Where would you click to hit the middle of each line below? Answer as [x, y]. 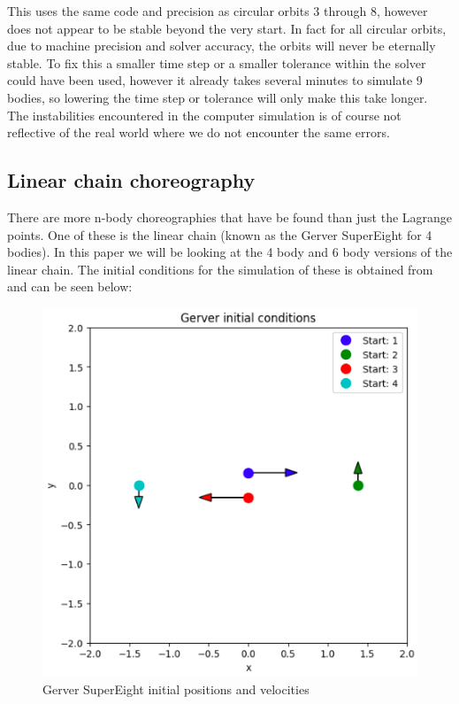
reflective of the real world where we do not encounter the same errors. [199, 132]
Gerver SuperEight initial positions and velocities [176, 689]
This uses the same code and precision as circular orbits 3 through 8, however [218, 11]
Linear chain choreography [131, 180]
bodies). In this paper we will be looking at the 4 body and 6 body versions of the [230, 252]
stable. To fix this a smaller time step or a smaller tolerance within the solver [217, 62]
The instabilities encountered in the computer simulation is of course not [204, 115]
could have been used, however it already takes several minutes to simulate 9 [215, 80]
